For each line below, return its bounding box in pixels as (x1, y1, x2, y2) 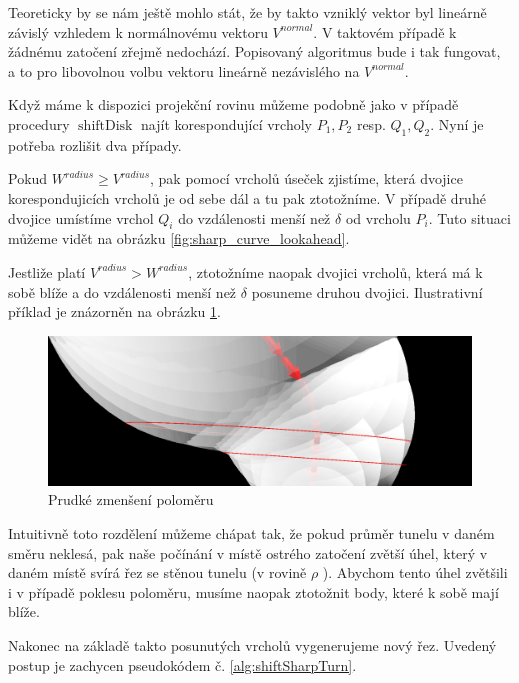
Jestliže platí (8, 261, 86, 282)
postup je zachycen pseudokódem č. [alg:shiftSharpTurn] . (8, 654, 357, 675)
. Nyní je (430, 113, 484, 134)
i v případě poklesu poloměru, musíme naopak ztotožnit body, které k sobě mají (8, 581, 499, 602)
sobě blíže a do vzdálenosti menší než (8, 281, 237, 302)
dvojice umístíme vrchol (8, 207, 154, 228)
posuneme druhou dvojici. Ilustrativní (251, 281, 483, 302)
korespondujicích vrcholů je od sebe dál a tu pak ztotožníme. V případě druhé (8, 187, 486, 208)
